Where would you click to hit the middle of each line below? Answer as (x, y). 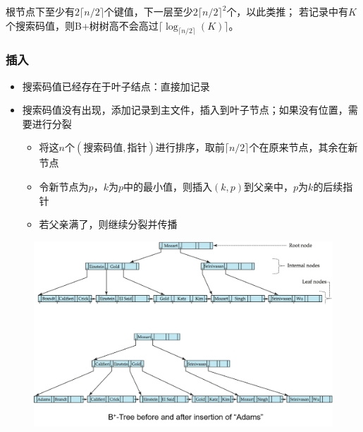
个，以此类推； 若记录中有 (288, 11)
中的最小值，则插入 (167, 186)
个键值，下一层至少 (148, 11)
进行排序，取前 (190, 147)
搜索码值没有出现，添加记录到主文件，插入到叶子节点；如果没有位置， (185, 110)
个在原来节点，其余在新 (303, 147)
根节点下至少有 (40, 11)
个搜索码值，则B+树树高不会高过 (82, 25)
